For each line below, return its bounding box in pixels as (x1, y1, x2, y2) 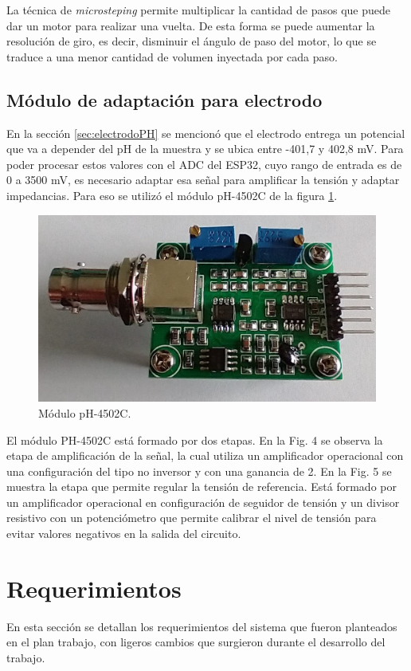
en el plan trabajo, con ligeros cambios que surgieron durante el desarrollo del (6, 634, 386, 650)
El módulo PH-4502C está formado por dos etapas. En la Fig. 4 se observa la (6, 431, 383, 448)
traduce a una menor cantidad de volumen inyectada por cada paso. (6, 48, 338, 65)
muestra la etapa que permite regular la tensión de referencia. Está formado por (6, 478, 397, 495)
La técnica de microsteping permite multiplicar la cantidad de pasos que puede (6, 2, 390, 18)
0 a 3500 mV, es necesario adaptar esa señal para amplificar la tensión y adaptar (6, 171, 400, 188)
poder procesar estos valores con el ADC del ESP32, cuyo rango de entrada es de (6, 155, 402, 172)
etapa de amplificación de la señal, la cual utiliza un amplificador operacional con (6, 447, 404, 464)
